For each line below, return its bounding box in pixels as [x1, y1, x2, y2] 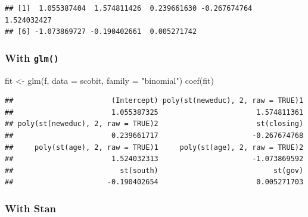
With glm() [5, 50, 59, 65]
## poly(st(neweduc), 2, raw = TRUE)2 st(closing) [5, 119, 304, 128]
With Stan [5, 200, 57, 215]
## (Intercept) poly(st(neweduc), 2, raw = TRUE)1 [5, 96, 304, 105]
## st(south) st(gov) [5, 166, 304, 175]
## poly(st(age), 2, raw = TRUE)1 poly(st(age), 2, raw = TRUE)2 [5, 143, 304, 152]
